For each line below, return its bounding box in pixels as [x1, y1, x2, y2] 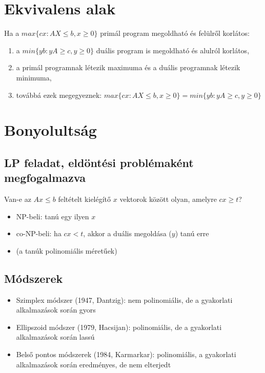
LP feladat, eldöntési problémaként [4, 154, 194, 170]
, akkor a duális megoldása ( [83, 228, 172, 239]
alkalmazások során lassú [16, 331, 95, 342]
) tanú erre [175, 228, 209, 239]
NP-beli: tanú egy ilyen [16, 211, 89, 221]
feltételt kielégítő [58, 194, 111, 204]
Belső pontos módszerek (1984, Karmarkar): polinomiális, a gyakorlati [16, 349, 236, 360]
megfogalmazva [4, 170, 86, 185]
